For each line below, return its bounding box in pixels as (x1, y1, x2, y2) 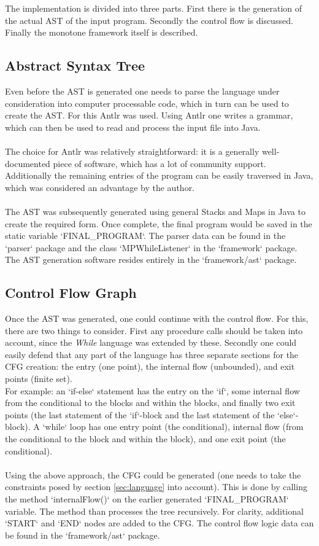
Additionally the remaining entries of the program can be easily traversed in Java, (5, 169, 313, 182)
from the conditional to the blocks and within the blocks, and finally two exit (5, 396, 296, 409)
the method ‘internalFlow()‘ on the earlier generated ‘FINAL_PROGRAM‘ (5, 493, 289, 505)
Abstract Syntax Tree (5, 56, 145, 75)
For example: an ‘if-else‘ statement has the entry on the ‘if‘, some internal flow (5, 384, 300, 397)
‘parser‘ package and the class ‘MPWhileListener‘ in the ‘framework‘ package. (5, 241, 298, 254)
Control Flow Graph (5, 283, 137, 302)
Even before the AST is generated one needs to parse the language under (5, 84, 280, 97)
